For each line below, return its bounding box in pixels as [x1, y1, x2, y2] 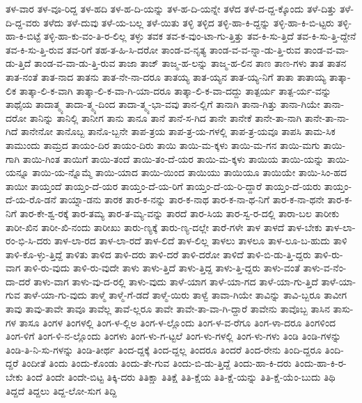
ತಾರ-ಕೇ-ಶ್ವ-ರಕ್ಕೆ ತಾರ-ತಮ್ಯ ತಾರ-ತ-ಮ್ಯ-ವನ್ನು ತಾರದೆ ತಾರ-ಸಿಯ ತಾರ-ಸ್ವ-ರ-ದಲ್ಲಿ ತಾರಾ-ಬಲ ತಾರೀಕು [19, 205, 340, 220]
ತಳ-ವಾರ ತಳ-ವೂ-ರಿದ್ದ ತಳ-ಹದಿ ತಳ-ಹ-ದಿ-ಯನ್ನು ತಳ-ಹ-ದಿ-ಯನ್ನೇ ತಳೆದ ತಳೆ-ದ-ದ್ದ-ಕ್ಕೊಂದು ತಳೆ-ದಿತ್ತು [6, 1, 337, 15]
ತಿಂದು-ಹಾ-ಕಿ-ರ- [294, 356, 347, 370]
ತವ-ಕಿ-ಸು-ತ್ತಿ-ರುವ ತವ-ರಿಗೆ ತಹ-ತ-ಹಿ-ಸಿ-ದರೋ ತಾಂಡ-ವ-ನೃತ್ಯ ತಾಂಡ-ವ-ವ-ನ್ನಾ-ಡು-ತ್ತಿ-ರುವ [6, 42, 301, 56]
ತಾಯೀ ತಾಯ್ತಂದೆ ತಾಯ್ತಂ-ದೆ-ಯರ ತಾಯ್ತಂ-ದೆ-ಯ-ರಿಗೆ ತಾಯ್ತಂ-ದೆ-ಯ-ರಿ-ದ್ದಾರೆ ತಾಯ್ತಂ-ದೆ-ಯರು [6, 178, 322, 193]
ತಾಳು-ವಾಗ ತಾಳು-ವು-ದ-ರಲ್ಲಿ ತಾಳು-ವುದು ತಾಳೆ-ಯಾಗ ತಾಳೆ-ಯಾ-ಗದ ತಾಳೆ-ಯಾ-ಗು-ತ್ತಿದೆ [33, 274, 318, 288]
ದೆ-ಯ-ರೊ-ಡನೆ [6, 192, 56, 207]
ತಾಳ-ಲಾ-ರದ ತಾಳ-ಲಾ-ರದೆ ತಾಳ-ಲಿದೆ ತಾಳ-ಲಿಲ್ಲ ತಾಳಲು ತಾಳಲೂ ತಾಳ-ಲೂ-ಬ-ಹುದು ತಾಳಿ [54, 233, 347, 248]
